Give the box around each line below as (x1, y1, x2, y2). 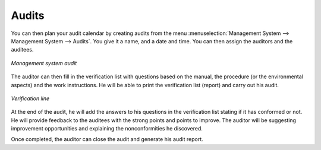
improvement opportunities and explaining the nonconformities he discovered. (11, 125, 203, 132)
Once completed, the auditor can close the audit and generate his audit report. (11, 136, 203, 143)
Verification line (11, 95, 50, 102)
